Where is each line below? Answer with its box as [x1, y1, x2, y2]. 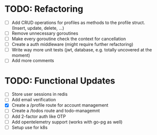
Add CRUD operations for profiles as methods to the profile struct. [11, 20, 145, 25]
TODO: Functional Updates [4, 75, 115, 86]
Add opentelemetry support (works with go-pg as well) [11, 119, 123, 125]
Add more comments [11, 58, 54, 64]
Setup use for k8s [11, 124, 48, 130]
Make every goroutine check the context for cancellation [11, 36, 126, 42]
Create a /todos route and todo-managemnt [11, 108, 100, 113]
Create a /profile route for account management [11, 102, 109, 108]
